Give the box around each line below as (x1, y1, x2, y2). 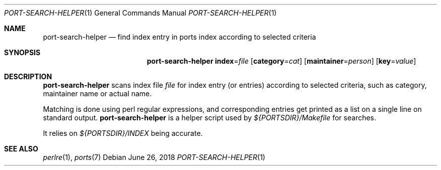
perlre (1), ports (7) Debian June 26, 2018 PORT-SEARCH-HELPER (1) (43, 153, 265, 161)
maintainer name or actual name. (43, 89, 152, 98)
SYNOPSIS (4, 48, 41, 57)
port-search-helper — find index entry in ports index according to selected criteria (43, 33, 316, 41)
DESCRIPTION (4, 72, 52, 81)
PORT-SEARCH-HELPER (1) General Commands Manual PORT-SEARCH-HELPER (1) (4, 9, 277, 17)
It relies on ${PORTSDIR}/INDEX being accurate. (43, 129, 203, 137)
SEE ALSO (4, 144, 38, 153)
